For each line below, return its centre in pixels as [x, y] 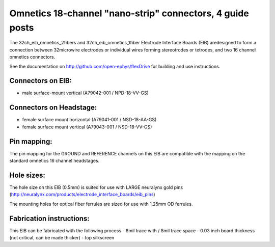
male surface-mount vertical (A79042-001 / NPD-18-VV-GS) [85, 93]
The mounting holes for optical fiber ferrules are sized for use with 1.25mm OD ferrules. [101, 204]
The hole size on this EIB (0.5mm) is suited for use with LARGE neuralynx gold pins [96, 187]
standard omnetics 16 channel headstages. [54, 161]
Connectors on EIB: [41, 81]
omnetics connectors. [32, 57]
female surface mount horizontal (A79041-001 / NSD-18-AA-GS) [89, 120]
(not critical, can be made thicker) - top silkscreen [62, 238]
